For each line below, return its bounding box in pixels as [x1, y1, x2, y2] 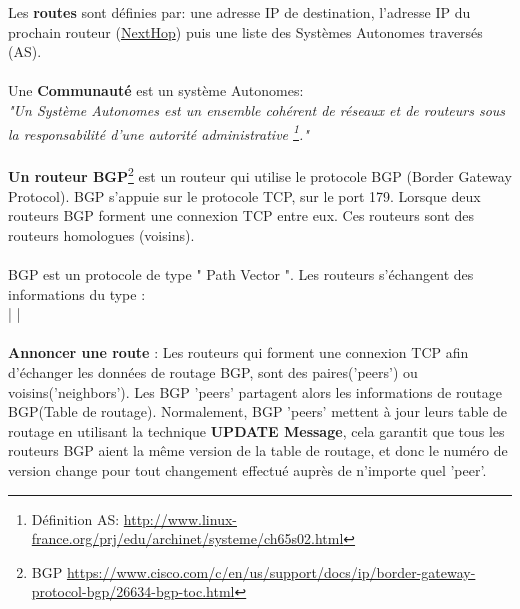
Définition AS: [31, 508, 120, 529]
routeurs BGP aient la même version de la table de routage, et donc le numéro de [8, 440, 508, 461]
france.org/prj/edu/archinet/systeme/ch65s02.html [31, 528, 344, 549]
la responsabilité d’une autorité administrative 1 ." [8, 120, 309, 144]
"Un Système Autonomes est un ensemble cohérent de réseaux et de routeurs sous [8, 99, 506, 120]
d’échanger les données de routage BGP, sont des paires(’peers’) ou [8, 362, 418, 382]
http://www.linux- [123, 508, 237, 529]
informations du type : [8, 283, 146, 304]
